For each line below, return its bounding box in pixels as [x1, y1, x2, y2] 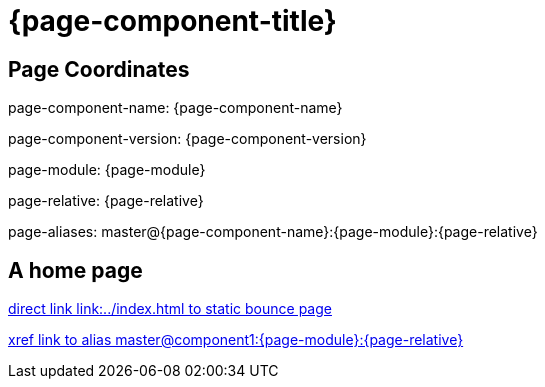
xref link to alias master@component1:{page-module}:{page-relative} [8, 331, 464, 349]
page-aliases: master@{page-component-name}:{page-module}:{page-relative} [8, 223, 538, 241]
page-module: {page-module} [8, 161, 206, 179]
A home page [8, 257, 143, 283]
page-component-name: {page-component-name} [8, 99, 343, 117]
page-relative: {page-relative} [8, 192, 204, 210]
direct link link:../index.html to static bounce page [8, 300, 332, 318]
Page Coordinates [8, 56, 190, 82]
